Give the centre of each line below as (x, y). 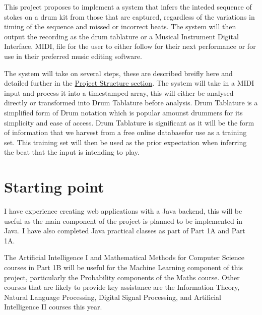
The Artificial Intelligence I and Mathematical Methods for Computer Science (124, 257)
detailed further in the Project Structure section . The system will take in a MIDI (129, 83)
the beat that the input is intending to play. (72, 152)
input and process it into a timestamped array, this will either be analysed (119, 92)
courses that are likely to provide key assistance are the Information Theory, (122, 287)
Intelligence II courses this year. (53, 307)
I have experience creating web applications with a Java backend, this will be (123, 211)
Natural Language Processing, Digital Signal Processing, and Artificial (113, 297)
